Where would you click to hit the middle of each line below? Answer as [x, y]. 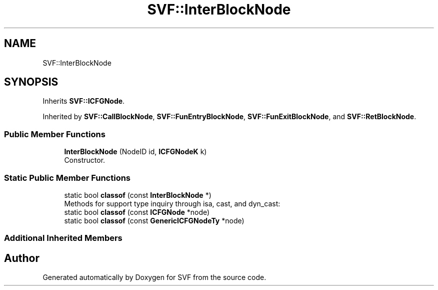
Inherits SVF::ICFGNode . [84, 101]
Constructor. [85, 160]
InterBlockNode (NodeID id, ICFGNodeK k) [135, 152]
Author [22, 258]
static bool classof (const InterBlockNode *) [138, 195]
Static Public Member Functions [67, 178]
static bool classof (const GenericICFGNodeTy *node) [154, 220]
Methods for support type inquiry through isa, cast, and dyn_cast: [172, 203]
